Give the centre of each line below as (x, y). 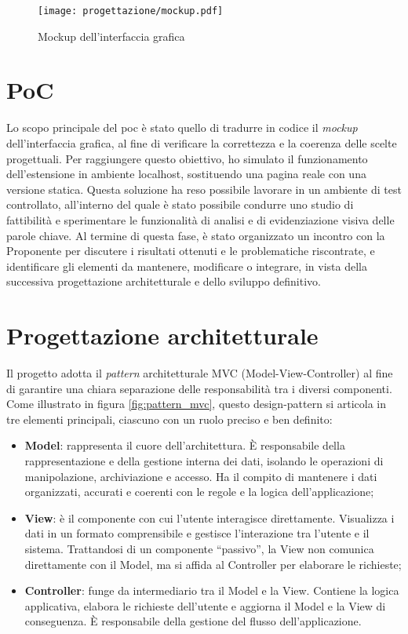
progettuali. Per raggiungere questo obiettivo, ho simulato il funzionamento (187, 158)
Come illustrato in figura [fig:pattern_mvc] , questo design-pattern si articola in (196, 404)
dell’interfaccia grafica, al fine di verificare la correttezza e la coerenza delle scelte (202, 142)
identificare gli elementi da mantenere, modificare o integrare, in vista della (187, 266)
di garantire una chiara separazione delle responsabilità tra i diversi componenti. (199, 388)
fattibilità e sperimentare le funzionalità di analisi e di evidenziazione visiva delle (200, 219)
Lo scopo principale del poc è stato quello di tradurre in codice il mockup (182, 128)
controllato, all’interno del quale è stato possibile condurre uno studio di (180, 204)
